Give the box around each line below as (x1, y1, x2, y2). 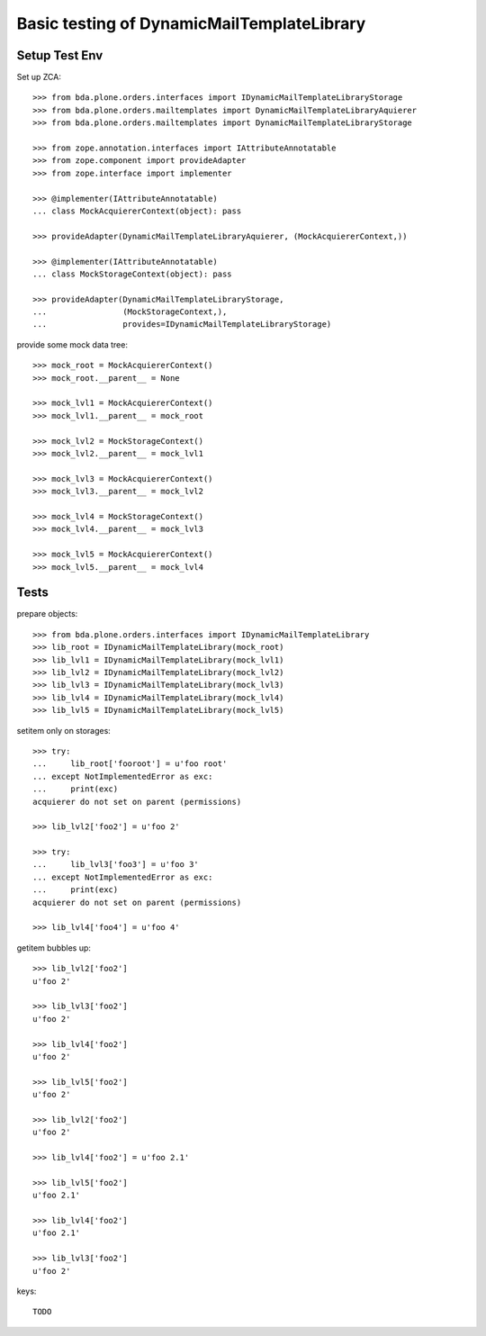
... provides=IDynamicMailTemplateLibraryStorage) (32, 320, 332, 329)
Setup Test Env (16, 48, 103, 63)
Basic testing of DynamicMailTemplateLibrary (16, 14, 366, 33)
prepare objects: (16, 609, 78, 619)
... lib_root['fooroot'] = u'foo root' (32, 759, 228, 769)
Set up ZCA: (16, 72, 62, 83)
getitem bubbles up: (16, 942, 92, 953)
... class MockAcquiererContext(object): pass (32, 205, 242, 216)
